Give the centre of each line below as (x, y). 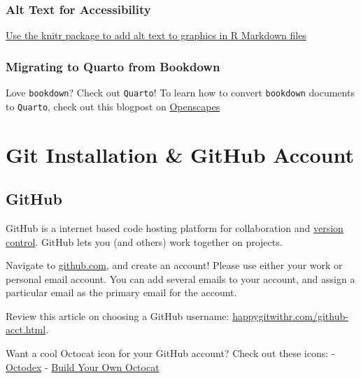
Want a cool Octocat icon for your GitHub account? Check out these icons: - (170, 353)
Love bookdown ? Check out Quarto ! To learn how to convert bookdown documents (180, 93)
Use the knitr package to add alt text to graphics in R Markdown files (156, 35)
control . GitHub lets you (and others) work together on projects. (144, 241)
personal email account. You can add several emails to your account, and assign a (180, 278)
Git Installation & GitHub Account (180, 154)
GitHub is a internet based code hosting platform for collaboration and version (175, 227)
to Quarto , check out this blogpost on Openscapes (113, 106)
